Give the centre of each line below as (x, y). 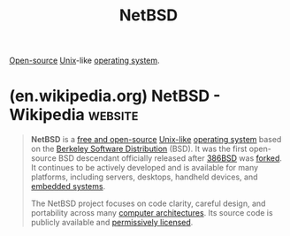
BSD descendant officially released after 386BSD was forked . (170, 158)
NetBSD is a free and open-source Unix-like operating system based (156, 140)
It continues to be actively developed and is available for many (145, 168)
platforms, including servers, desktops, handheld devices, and (144, 177)
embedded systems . (68, 187)
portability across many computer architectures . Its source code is (152, 213)
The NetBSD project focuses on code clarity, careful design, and (148, 203)
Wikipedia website (74, 115)
